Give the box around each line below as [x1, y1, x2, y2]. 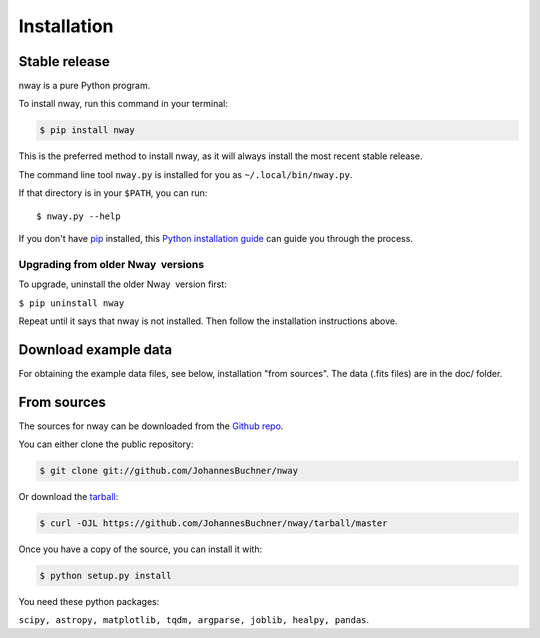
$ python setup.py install [39, 570, 172, 582]
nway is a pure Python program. [18, 80, 151, 92]
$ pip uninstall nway [18, 297, 125, 309]
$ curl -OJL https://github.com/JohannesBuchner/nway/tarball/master [39, 518, 388, 529]
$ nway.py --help [36, 210, 121, 222]
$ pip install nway [39, 125, 135, 136]
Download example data [18, 341, 173, 358]
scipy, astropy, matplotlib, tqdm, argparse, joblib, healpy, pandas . [18, 614, 370, 626]
